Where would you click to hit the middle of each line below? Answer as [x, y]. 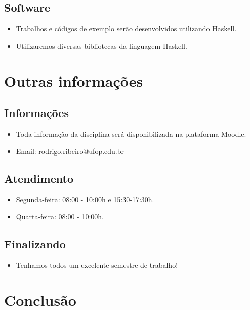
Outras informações [74, 80]
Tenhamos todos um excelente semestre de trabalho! [97, 265]
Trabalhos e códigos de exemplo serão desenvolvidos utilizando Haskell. [126, 29]
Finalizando [35, 243]
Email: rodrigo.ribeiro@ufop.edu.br [70, 151]
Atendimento [39, 178]
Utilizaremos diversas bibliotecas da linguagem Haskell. [101, 45]
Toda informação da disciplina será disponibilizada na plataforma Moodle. [131, 133]
